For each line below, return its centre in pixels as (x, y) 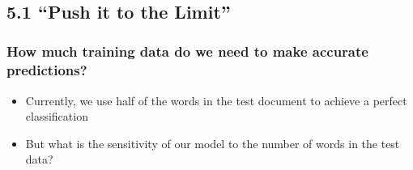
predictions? (47, 70)
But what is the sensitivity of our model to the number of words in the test (213, 143)
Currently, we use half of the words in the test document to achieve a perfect (216, 100)
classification (57, 116)
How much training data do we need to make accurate (187, 51)
